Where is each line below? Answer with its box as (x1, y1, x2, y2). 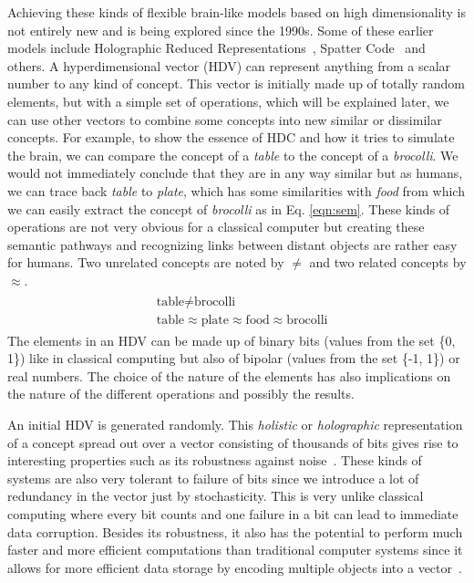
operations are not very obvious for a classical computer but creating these (7, 217, 425, 236)
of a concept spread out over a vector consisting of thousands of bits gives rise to (7, 432, 459, 452)
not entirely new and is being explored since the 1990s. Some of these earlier (7, 20, 434, 39)
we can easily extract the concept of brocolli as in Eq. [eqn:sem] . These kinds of (7, 199, 450, 218)
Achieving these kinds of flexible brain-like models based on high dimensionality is (7, 3, 466, 21)
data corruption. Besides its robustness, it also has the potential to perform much (7, 522, 463, 541)
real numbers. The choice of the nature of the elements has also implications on (7, 366, 451, 385)
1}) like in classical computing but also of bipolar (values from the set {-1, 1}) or (7, 349, 460, 368)
